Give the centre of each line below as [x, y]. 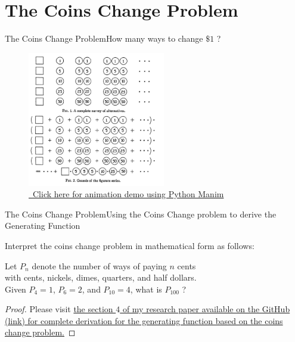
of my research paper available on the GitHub [206, 309]
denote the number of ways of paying [99, 265]
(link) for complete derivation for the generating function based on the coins [144, 320]
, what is [146, 289]
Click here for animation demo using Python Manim [128, 194]
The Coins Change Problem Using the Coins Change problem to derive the [141, 214]
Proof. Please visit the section [59, 309]
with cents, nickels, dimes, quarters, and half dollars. [101, 277]
